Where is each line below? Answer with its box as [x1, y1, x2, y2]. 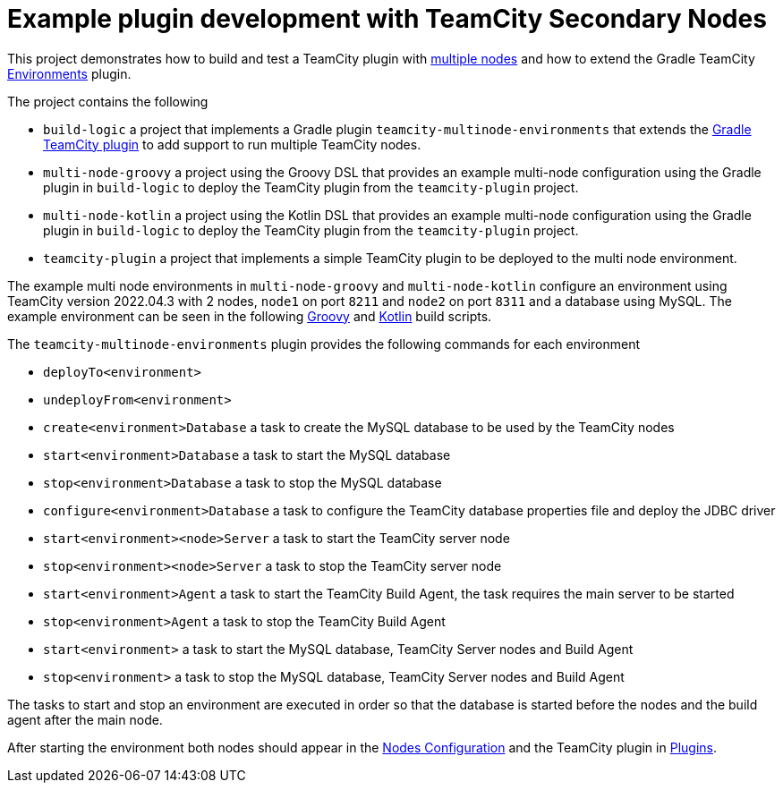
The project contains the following [7, 93, 209, 109]
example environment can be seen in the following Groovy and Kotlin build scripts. [7, 308, 492, 324]
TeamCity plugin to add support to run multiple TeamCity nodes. [43, 136, 421, 152]
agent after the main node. [7, 711, 163, 727]
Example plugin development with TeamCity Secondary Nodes [7, 4, 767, 34]
